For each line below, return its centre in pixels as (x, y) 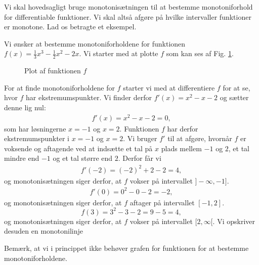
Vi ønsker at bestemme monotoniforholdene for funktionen (95, 43)
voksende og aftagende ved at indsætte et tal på (78, 148)
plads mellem (181, 148)
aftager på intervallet (162, 202)
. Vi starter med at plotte (119, 53)
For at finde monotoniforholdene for (59, 87)
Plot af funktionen (53, 71)
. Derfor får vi (140, 158)
